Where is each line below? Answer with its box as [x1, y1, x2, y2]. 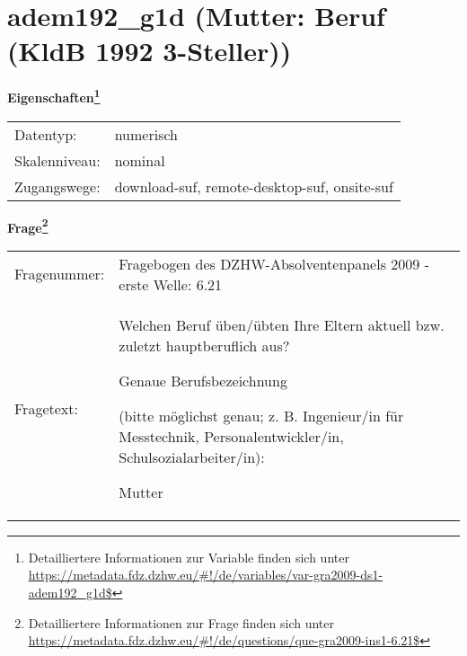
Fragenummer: [14, 263, 105, 285]
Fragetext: [14, 397, 78, 419]
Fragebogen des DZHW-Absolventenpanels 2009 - [119, 253, 429, 274]
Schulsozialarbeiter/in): [119, 446, 265, 467]
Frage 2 [7, 215, 48, 236]
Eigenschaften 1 [7, 85, 101, 106]
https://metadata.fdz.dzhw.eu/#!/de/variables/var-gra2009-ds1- [28, 565, 383, 584]
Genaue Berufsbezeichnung [119, 369, 287, 391]
